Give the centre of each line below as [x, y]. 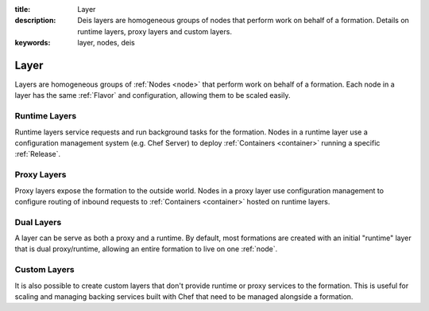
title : [23, 9]
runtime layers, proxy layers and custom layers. [155, 31]
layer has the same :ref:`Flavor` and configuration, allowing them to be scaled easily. [153, 95]
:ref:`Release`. [38, 154]
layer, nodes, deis [106, 43]
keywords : [33, 43]
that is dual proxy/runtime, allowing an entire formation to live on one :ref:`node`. [146, 249]
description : [35, 21]
